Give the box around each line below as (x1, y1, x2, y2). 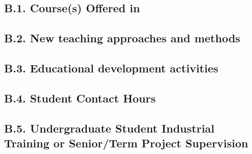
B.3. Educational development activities (4, 60, 218, 75)
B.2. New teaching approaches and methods (4, 30, 240, 46)
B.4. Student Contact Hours (4, 90, 156, 106)
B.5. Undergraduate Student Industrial (4, 120, 215, 136)
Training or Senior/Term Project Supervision (4, 135, 248, 150)
